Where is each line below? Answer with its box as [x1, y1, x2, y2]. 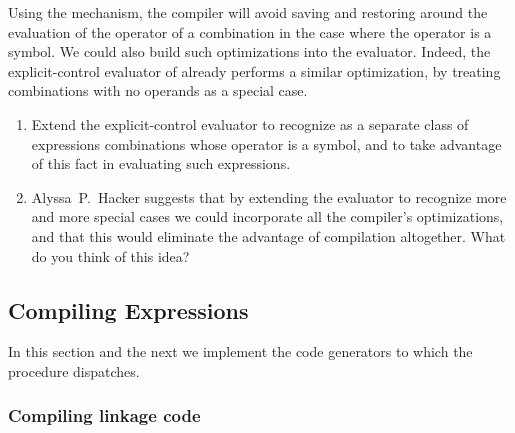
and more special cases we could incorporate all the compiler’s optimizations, [31, 206, 504, 227]
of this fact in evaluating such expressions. [31, 153, 291, 174]
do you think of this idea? [31, 245, 190, 266]
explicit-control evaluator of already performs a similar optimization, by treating [8, 60, 501, 81]
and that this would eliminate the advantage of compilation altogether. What [31, 225, 506, 246]
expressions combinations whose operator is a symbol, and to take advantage [31, 133, 502, 154]
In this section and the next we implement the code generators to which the [8, 341, 473, 362]
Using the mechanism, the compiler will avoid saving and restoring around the [8, 2, 488, 22]
